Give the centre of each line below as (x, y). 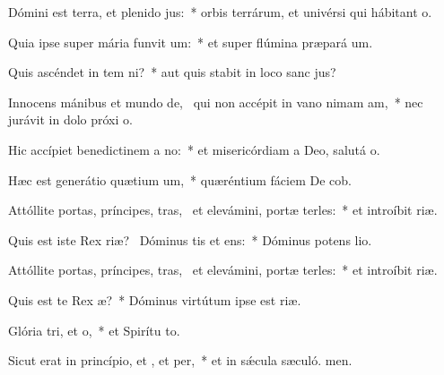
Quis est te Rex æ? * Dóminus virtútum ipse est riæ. (155, 299)
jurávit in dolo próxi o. (70, 119)
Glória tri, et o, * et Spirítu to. (94, 330)
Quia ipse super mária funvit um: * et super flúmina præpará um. (191, 42)
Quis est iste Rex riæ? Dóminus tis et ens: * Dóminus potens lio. (190, 239)
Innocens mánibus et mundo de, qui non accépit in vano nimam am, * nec (216, 102)
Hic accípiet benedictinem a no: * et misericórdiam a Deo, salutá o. (194, 149)
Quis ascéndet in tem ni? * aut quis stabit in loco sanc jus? (172, 72)
